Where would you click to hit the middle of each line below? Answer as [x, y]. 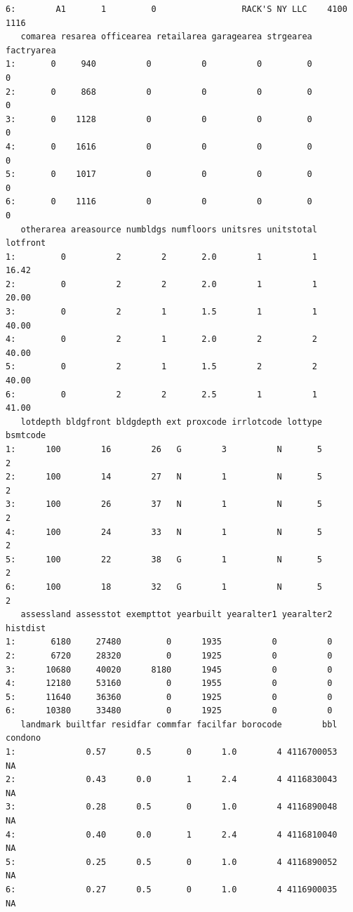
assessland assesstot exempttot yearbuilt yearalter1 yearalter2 [176, 615]
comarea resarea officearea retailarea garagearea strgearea [166, 37]
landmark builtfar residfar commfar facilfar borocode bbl [179, 724]
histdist [26, 628]
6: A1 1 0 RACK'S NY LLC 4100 [176, 9]
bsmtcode [26, 436]
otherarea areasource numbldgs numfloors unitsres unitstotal [169, 229]
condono [24, 738]
